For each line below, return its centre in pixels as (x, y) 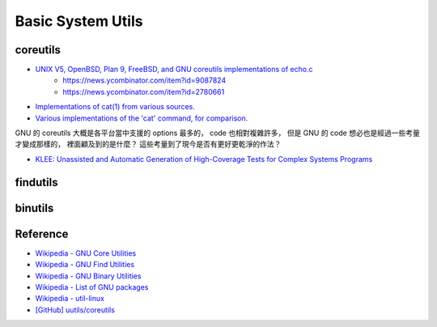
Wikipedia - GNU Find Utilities (85, 265)
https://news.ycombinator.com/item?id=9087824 (144, 80)
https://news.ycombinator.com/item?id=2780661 (144, 91)
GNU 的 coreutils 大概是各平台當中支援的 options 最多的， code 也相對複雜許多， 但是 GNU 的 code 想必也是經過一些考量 (217, 133)
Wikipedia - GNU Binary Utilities (88, 276)
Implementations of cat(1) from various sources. (115, 107)
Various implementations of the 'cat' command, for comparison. (142, 118)
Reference (42, 234)
